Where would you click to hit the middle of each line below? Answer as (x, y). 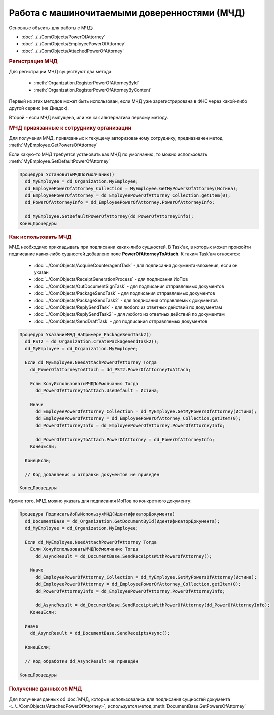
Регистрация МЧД (34, 61)
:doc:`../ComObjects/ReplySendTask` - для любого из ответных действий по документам (128, 307)
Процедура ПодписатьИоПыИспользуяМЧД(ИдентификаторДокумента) (97, 514)
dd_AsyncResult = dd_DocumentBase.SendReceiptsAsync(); (100, 633)
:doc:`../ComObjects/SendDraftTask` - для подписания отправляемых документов (121, 321)
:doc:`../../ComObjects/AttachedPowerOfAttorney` (73, 51)
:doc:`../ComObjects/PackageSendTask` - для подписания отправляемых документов (125, 293)
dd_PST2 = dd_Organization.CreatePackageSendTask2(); (92, 342)
